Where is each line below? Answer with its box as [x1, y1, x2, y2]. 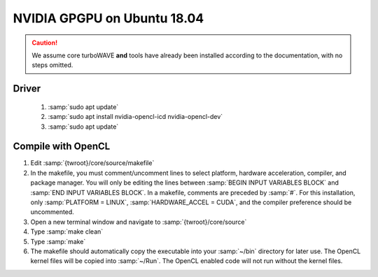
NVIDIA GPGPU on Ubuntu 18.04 [13, 10, 204, 26]
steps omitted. [31, 61, 73, 69]
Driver [13, 83, 41, 94]
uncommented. [30, 208, 75, 216]
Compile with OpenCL [13, 141, 111, 152]
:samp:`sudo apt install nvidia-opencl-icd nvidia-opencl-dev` [48, 113, 223, 121]
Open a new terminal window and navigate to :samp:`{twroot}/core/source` [30, 218, 247, 226]
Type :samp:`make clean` [30, 227, 104, 236]
